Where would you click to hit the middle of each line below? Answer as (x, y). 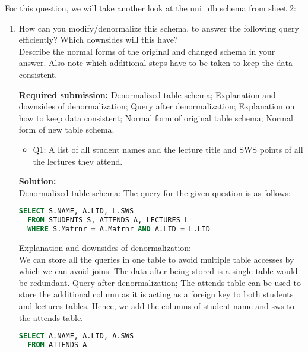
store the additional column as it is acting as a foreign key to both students (156, 294)
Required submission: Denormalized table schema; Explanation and (147, 94)
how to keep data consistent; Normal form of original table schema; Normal (156, 117)
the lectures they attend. (78, 161)
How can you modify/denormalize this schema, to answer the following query (159, 28)
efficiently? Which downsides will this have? (98, 40)
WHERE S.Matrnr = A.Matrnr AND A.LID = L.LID (119, 229)
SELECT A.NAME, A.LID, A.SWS (76, 336)
